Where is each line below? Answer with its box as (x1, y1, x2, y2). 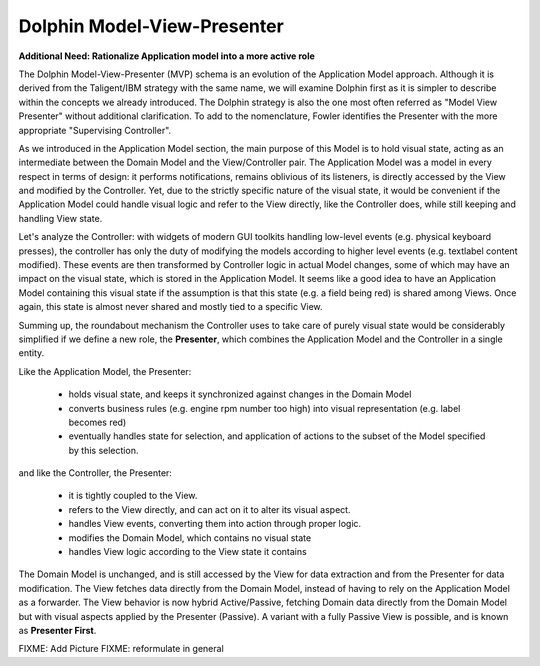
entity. (18, 347, 45, 359)
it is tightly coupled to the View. (68, 490, 198, 502)
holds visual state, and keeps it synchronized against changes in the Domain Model (68, 388, 412, 400)
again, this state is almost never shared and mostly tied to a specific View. (18, 301, 324, 313)
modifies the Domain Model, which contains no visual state (68, 531, 312, 544)
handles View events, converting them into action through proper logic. (68, 518, 362, 530)
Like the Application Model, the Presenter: (18, 365, 192, 377)
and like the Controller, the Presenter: (18, 467, 172, 479)
